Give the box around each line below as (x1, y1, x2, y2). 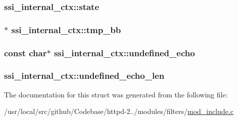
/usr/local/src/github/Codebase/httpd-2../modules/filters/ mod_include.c (4, 106, 234, 116)
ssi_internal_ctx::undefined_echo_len (4, 69, 165, 82)
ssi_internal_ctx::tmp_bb (11, 23, 121, 36)
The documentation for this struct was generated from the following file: (4, 89, 228, 99)
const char (4, 46, 47, 59)
